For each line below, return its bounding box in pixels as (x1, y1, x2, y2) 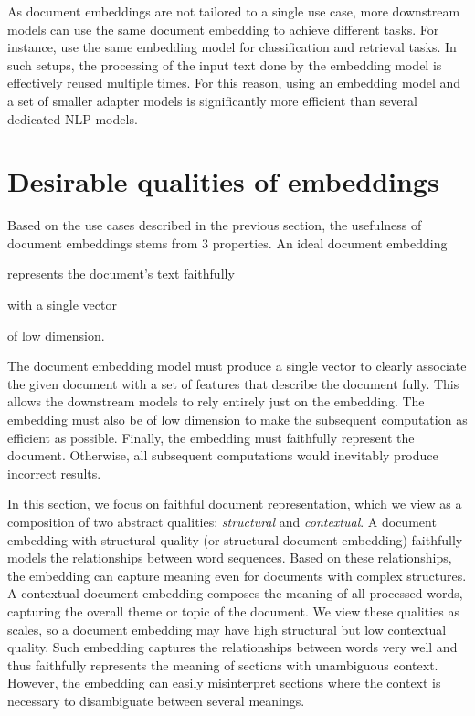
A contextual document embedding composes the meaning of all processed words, (7, 584, 463, 603)
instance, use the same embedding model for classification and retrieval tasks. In (7, 37, 457, 57)
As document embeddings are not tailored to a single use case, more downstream (7, 2, 460, 20)
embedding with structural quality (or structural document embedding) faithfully (7, 530, 463, 549)
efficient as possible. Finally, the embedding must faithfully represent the (7, 427, 415, 447)
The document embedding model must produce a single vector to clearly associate (7, 356, 467, 375)
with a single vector (7, 295, 117, 314)
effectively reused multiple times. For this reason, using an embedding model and (7, 73, 461, 92)
